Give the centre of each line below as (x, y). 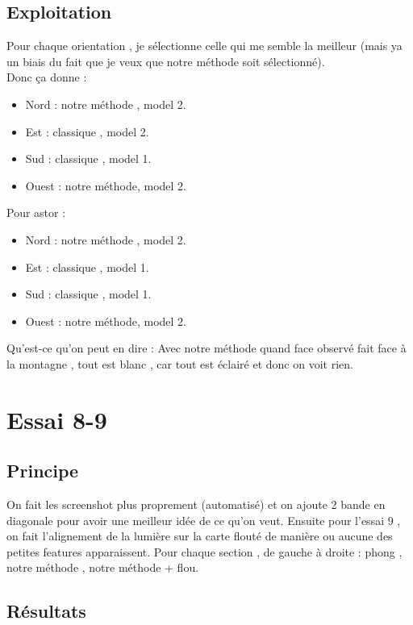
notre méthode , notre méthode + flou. (103, 567)
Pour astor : (36, 212)
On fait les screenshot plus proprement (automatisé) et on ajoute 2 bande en (196, 504)
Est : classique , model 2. (87, 131)
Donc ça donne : (47, 77)
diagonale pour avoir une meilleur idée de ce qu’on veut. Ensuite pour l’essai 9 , (204, 520)
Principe (43, 471)
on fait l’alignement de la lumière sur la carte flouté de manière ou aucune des (200, 536)
